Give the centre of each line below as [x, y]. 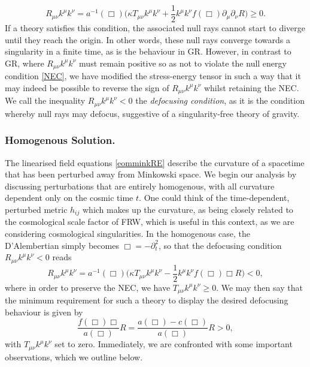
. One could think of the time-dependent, [214, 198]
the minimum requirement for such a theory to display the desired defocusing [147, 300]
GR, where [25, 63]
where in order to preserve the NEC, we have [88, 287]
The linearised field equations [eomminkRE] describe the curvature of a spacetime [155, 162]
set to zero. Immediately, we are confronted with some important [174, 344]
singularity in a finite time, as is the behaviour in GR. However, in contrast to [148, 51]
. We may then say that [259, 287]
